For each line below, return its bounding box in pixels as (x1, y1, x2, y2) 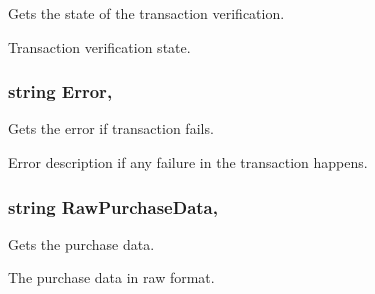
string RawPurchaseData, (8, 194, 218, 219)
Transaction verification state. (8, 36, 191, 57)
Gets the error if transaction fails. (8, 118, 214, 139)
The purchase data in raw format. (8, 267, 215, 288)
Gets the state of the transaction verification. (8, 3, 285, 23)
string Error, (8, 79, 113, 104)
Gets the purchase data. (8, 233, 155, 254)
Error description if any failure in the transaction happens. (8, 152, 368, 172)
